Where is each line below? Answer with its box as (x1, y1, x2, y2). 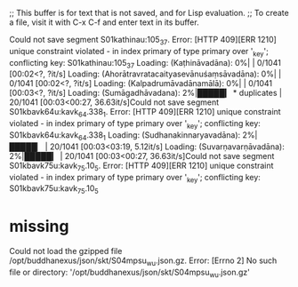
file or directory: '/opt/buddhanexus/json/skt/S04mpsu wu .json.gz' (9, 267, 251, 279)
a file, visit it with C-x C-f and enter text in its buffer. (9, 17, 199, 28)
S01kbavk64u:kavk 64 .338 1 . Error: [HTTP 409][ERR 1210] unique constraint (9, 107, 282, 119)
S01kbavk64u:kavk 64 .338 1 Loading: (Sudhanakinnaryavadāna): (9, 129, 241, 142)
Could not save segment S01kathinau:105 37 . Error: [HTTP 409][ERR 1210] (9, 35, 278, 47)
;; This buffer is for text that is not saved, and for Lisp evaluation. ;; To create (9, 8, 289, 18)
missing (9, 217, 69, 236)
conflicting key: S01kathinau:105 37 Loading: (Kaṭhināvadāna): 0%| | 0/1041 (9, 57, 282, 70)
